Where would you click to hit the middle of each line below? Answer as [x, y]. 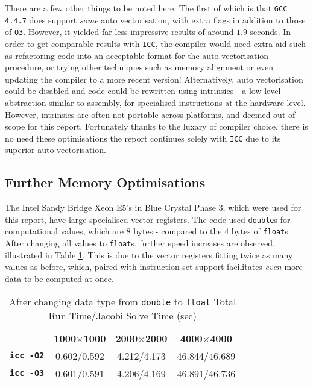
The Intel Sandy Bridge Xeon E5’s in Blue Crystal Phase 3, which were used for [153, 208]
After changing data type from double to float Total [122, 301]
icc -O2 [27, 356]
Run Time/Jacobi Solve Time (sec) [122, 315]
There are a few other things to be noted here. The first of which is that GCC [146, 8]
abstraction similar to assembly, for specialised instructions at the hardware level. [155, 102]
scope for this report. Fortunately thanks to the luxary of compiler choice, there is [156, 126]
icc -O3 [27, 373]
